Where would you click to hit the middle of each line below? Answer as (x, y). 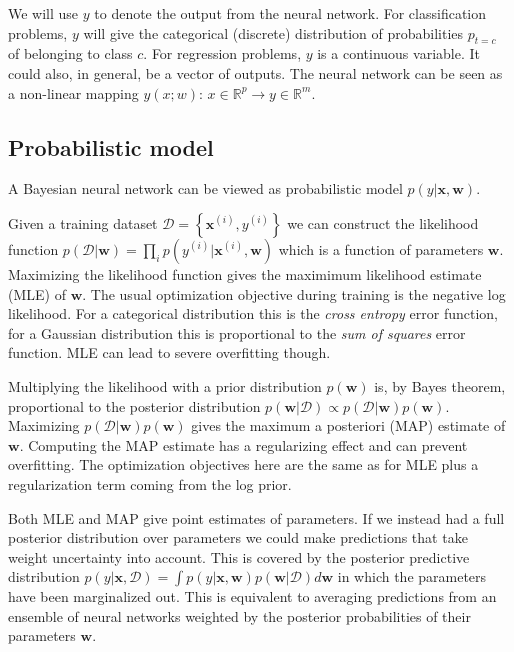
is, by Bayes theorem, (440, 385)
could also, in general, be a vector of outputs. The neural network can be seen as (255, 72)
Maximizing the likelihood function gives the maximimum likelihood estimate (245, 273)
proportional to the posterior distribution (134, 405)
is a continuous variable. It (398, 53)
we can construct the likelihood (383, 222)
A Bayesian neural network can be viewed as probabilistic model (205, 188)
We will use (43, 13)
